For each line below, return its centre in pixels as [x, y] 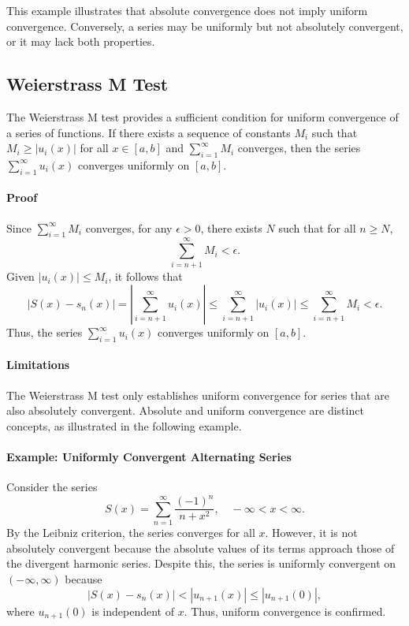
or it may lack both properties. [81, 41]
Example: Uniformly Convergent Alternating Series [149, 457]
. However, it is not [311, 533]
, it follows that [145, 276]
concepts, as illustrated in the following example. [124, 425]
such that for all [317, 227]
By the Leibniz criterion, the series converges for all [131, 533]
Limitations [38, 365]
